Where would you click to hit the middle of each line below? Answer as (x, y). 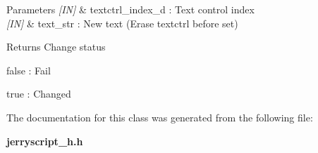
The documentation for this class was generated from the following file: (160, 117)
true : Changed (39, 94)
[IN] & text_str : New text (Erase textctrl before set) (122, 23)
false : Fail (29, 70)
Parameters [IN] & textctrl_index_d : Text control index (130, 9)
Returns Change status (56, 47)
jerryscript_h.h (45, 141)
